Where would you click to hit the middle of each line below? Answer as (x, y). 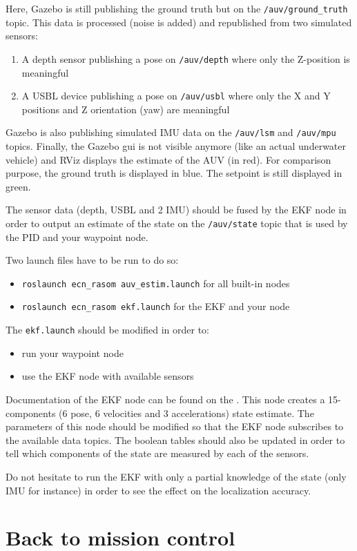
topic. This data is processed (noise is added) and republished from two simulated (179, 22)
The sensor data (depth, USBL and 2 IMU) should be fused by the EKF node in (176, 210)
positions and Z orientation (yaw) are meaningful (126, 109)
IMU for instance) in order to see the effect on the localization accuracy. (158, 490)
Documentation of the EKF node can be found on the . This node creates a (165, 399)
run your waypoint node (73, 352)
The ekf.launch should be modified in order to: (108, 330)
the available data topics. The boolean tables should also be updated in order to (175, 439)
